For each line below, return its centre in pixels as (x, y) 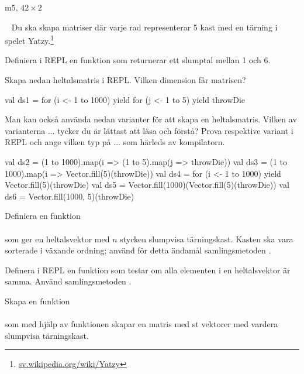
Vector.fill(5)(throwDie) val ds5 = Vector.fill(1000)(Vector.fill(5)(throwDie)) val (147, 185)
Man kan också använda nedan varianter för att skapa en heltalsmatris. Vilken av (151, 119)
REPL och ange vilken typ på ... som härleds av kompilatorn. (115, 142)
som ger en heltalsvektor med (57, 239)
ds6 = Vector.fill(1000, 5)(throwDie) (70, 196)
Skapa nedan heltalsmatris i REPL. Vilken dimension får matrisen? (125, 80)
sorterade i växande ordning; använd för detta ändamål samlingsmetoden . (138, 250)
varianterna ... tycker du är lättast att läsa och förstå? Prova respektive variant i (149, 130)
